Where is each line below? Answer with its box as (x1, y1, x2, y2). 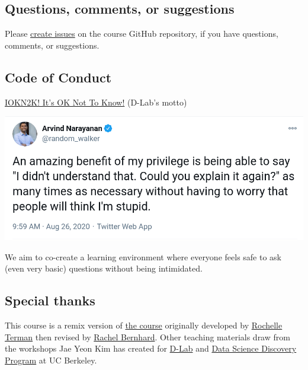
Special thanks (5, 291, 95, 310)
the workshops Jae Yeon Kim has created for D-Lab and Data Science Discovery (5, 342, 297, 355)
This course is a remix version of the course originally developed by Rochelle (5, 318, 283, 331)
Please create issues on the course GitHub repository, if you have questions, (5, 27, 278, 40)
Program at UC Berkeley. (5, 353, 97, 366)
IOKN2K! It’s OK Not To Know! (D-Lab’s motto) (5, 95, 187, 108)
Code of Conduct (5, 68, 112, 86)
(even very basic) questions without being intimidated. (5, 262, 203, 275)
